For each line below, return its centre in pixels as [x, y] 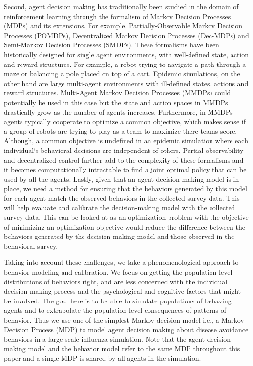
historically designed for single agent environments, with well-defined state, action [126, 54]
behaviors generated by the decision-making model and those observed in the [119, 236]
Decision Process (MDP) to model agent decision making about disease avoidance [126, 329]
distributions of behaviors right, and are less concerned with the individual [116, 281]
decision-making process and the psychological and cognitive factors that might [123, 291]
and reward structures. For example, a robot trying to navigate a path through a [125, 64]
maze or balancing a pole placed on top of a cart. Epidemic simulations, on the [122, 74]
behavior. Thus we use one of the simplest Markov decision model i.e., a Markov [124, 320]
